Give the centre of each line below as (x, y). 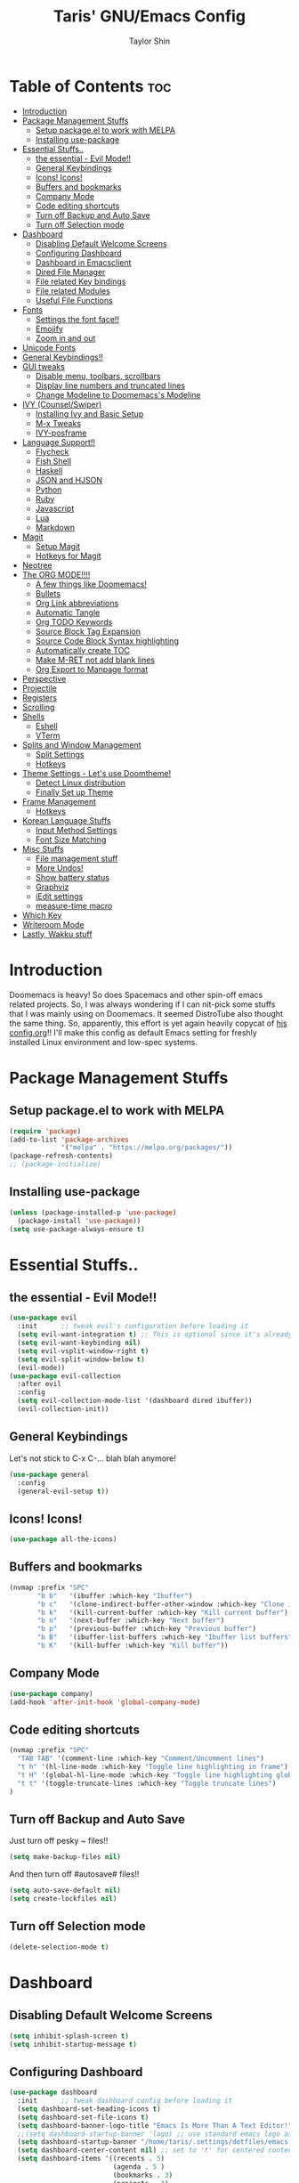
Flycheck (52, 451)
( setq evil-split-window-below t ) (81, 1359)
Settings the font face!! (77, 319)
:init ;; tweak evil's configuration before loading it (133, 1327)
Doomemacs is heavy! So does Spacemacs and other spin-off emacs (136, 994)
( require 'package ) (45, 1131)
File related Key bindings (81, 281)
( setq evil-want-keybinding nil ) (79, 1343)
